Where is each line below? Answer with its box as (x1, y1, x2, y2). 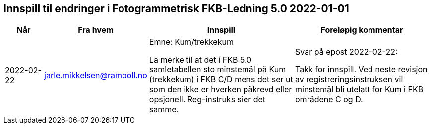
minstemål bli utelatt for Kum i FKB (295, 84, 424, 95)
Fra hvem (78, 25, 114, 35)
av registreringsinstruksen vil (295, 74, 403, 85)
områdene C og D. (295, 94, 363, 105)
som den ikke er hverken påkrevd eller (149, 84, 292, 95)
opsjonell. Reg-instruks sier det (149, 94, 266, 105)
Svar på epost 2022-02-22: (295, 47, 398, 57)
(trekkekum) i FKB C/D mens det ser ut (149, 74, 293, 85)
